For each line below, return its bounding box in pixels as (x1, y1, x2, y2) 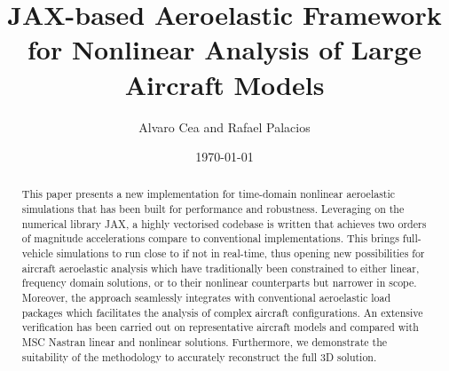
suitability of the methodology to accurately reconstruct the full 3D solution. (21, 349, 377, 364)
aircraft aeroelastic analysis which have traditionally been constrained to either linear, (21, 260, 420, 275)
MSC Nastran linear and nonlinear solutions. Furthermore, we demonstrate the (21, 335, 388, 350)
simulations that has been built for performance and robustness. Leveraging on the (21, 201, 405, 217)
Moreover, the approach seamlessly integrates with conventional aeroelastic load (21, 290, 391, 305)
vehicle (21, 246, 53, 261)
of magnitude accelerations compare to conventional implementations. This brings (21, 231, 399, 246)
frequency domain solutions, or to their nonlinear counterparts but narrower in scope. (21, 275, 417, 290)
